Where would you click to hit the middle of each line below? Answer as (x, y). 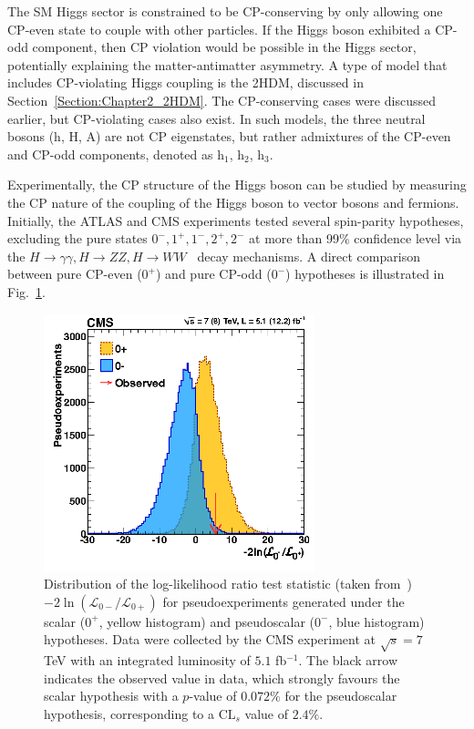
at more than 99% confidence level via (355, 238)
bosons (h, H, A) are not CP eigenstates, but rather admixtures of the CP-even (229, 136)
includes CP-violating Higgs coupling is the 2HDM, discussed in (185, 82)
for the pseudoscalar (341, 696)
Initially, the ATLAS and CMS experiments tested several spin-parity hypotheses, (236, 220)
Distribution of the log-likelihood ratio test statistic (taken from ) (228, 584)
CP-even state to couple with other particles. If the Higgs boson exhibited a (219, 29)
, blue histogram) (376, 621)
